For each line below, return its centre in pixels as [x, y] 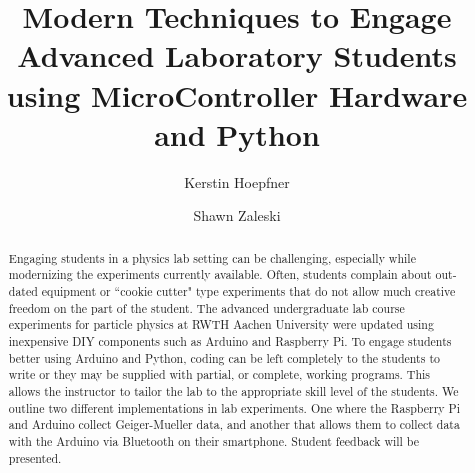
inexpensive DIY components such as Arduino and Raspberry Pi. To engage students [230, 340]
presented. [35, 457]
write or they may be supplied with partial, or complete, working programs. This [219, 374]
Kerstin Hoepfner [237, 181]
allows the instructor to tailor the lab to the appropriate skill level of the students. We [233, 390]
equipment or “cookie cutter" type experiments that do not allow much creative [248, 290]
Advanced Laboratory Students [237, 55]
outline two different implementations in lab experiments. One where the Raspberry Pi [234, 407]
